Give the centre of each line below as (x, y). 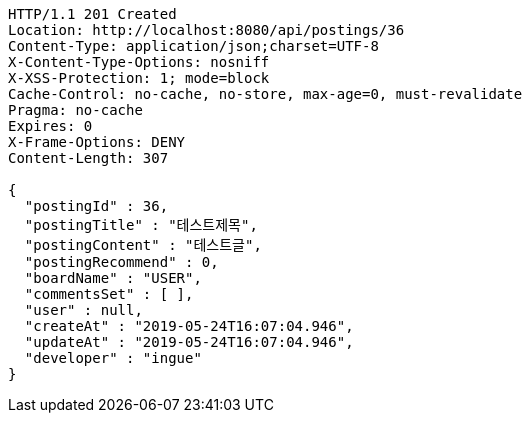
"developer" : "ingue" (113, 358)
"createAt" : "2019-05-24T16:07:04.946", (189, 326)
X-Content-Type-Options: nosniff (139, 62)
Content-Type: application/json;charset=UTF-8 (193, 46)
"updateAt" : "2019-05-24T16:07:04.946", (189, 342)
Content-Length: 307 (88, 158)
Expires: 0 (50, 126)
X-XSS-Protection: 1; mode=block (139, 78)
